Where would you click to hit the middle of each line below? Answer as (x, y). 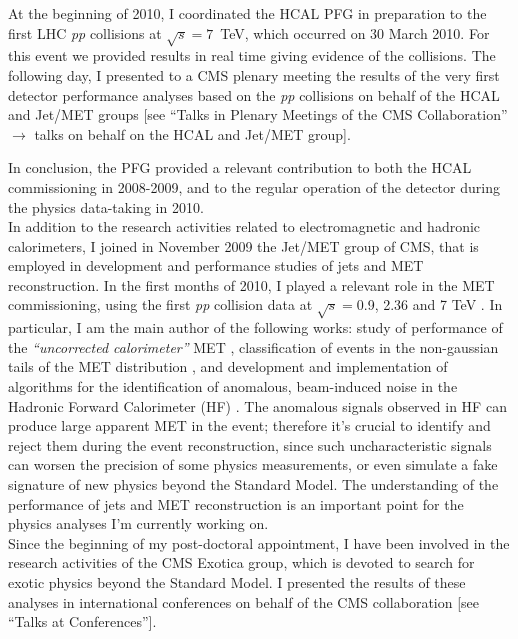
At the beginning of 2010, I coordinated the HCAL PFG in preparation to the (247, 13)
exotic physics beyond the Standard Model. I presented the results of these (237, 581)
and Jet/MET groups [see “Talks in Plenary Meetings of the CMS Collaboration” (258, 114)
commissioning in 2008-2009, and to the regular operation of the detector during (254, 186)
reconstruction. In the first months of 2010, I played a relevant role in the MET (251, 284)
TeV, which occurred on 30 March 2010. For (355, 32)
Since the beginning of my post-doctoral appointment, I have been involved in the (259, 542)
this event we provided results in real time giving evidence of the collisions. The (252, 55)
